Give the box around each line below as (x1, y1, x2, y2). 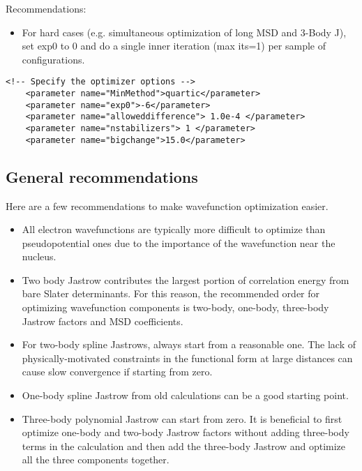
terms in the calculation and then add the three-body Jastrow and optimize (22, 438, 346, 453)
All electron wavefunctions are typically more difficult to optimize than (22, 222, 326, 237)
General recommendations (6, 165, 198, 187)
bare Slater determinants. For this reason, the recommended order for (22, 286, 320, 301)
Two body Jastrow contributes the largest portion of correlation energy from (22, 272, 349, 287)
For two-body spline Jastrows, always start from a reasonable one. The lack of (22, 337, 356, 352)
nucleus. (22, 249, 56, 264)
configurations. (22, 52, 85, 66)
